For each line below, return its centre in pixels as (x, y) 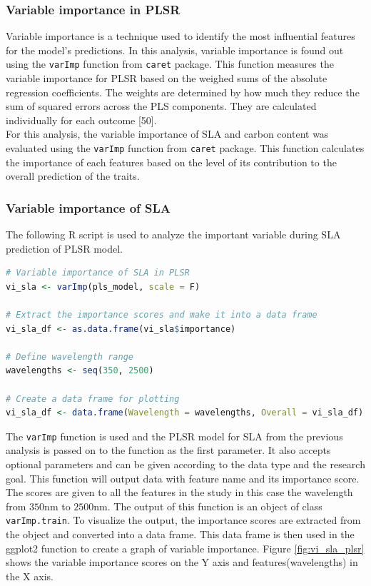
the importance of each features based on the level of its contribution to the (171, 162)
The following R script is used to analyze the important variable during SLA (173, 234)
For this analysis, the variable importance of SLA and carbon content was (167, 134)
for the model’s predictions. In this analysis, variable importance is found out (175, 50)
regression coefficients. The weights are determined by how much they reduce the (183, 92)
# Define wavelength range (70, 357)
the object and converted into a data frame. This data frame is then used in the (180, 534)
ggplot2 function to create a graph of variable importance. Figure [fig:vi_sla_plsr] (185, 548)
